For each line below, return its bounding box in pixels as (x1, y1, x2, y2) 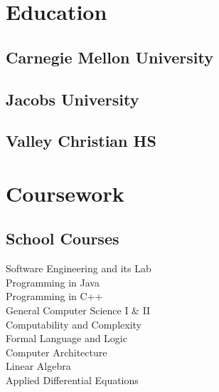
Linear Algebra (6, 359, 71, 373)
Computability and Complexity (6, 316, 141, 331)
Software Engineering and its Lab (6, 261, 151, 276)
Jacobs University (6, 88, 139, 110)
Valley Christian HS (6, 130, 156, 152)
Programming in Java (6, 274, 100, 289)
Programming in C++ (6, 289, 103, 304)
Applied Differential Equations (6, 373, 139, 388)
